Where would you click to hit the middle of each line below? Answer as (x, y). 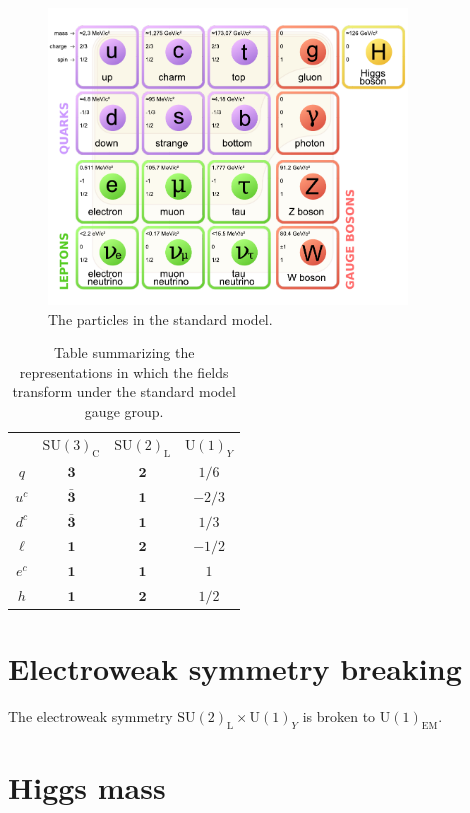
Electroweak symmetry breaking (235, 668)
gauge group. (124, 411)
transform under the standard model (124, 391)
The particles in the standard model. (160, 318)
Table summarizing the (124, 352)
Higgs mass (87, 787)
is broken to (339, 716)
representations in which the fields (124, 371)
